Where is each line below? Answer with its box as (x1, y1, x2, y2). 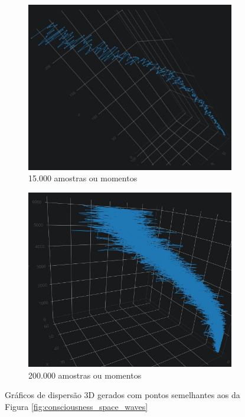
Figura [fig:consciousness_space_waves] (5, 400, 148, 413)
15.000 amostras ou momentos (28, 172, 138, 184)
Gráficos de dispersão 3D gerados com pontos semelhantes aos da (5, 389, 240, 401)
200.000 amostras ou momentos (28, 369, 142, 381)
